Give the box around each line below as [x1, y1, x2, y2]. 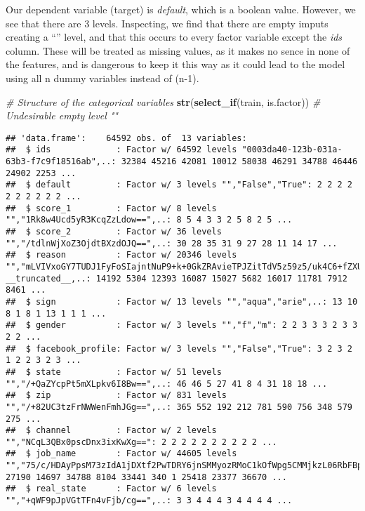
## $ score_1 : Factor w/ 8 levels [6, 203, 217, 213]
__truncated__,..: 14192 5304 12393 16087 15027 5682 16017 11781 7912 [6, 273, 347, 284]
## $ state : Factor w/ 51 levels [6, 366, 222, 377]
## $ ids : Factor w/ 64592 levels [6, 145, 237, 155]
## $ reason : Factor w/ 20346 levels [6, 250, 237, 260]
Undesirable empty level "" [6, 108, 118, 123]
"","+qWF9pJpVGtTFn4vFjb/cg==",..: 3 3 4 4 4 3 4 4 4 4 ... [6, 496, 293, 506]
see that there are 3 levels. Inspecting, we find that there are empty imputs [6, 15, 328, 30]
